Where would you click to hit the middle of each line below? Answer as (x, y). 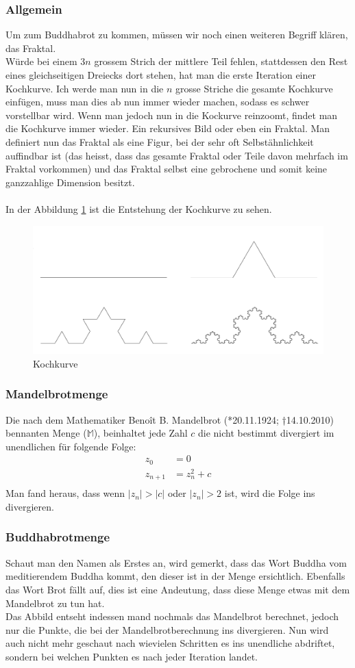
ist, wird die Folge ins (270, 493)
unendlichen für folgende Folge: (71, 446)
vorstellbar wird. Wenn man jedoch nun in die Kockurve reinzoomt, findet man (172, 115)
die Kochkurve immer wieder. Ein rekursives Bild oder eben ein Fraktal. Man (168, 128)
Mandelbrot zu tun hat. (55, 603)
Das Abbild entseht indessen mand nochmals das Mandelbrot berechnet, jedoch (172, 616)
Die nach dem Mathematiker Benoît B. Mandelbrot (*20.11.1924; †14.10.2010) (170, 419)
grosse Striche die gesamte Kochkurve (254, 88)
